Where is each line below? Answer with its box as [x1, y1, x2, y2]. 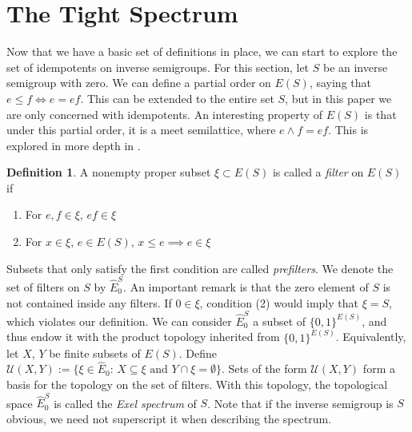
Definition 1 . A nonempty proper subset [6, 164, 211, 180]
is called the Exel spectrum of [54, 394, 197, 411]
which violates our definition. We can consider [6, 312, 232, 329]
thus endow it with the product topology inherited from [6, 328, 280, 345]
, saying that [309, 74, 371, 91]
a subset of [253, 312, 306, 329]
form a [362, 360, 395, 377]
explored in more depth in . [6, 137, 141, 153]
